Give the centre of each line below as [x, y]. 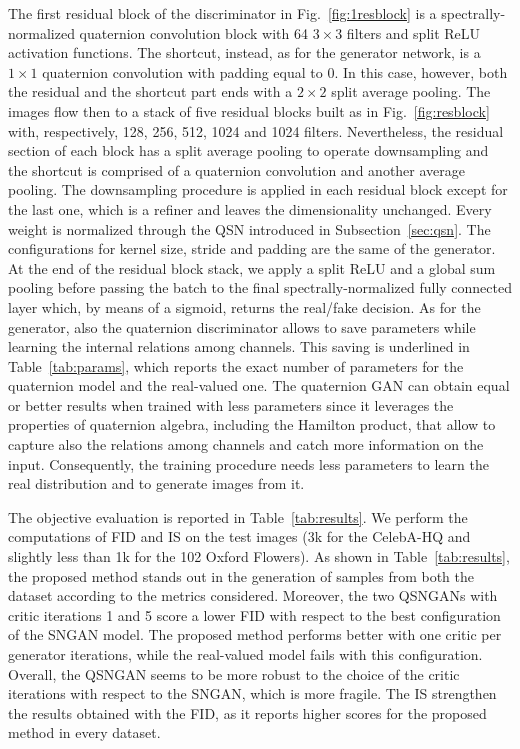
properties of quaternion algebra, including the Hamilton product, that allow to [252, 424]
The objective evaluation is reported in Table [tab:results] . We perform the [238, 516]
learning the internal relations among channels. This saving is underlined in [239, 346]
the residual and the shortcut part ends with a [150, 91]
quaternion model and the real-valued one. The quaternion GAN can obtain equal [259, 385]
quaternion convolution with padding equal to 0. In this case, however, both [275, 71]
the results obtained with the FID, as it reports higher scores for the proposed [247, 712]
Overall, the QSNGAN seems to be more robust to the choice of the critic [234, 673]
